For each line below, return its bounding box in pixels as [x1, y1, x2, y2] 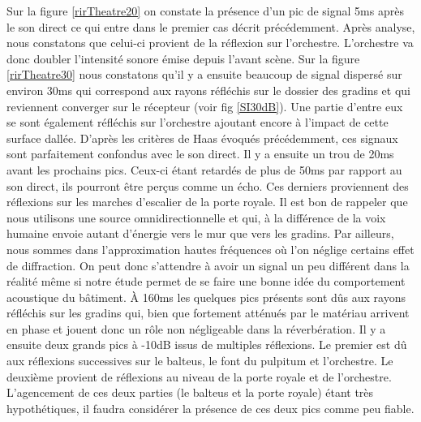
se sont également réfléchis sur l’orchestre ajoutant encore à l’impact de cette [6, 114, 389, 131]
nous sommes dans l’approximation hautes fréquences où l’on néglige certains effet [6, 240, 415, 257]
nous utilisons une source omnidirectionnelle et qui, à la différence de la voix [6, 209, 386, 226]
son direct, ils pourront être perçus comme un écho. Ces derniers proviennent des [6, 177, 409, 194]
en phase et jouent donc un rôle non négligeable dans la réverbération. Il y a [6, 320, 386, 337]
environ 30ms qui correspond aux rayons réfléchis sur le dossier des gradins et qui [6, 81, 410, 98]
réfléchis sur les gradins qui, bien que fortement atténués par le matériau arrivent [6, 304, 410, 321]
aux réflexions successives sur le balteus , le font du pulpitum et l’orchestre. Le [6, 352, 393, 369]
